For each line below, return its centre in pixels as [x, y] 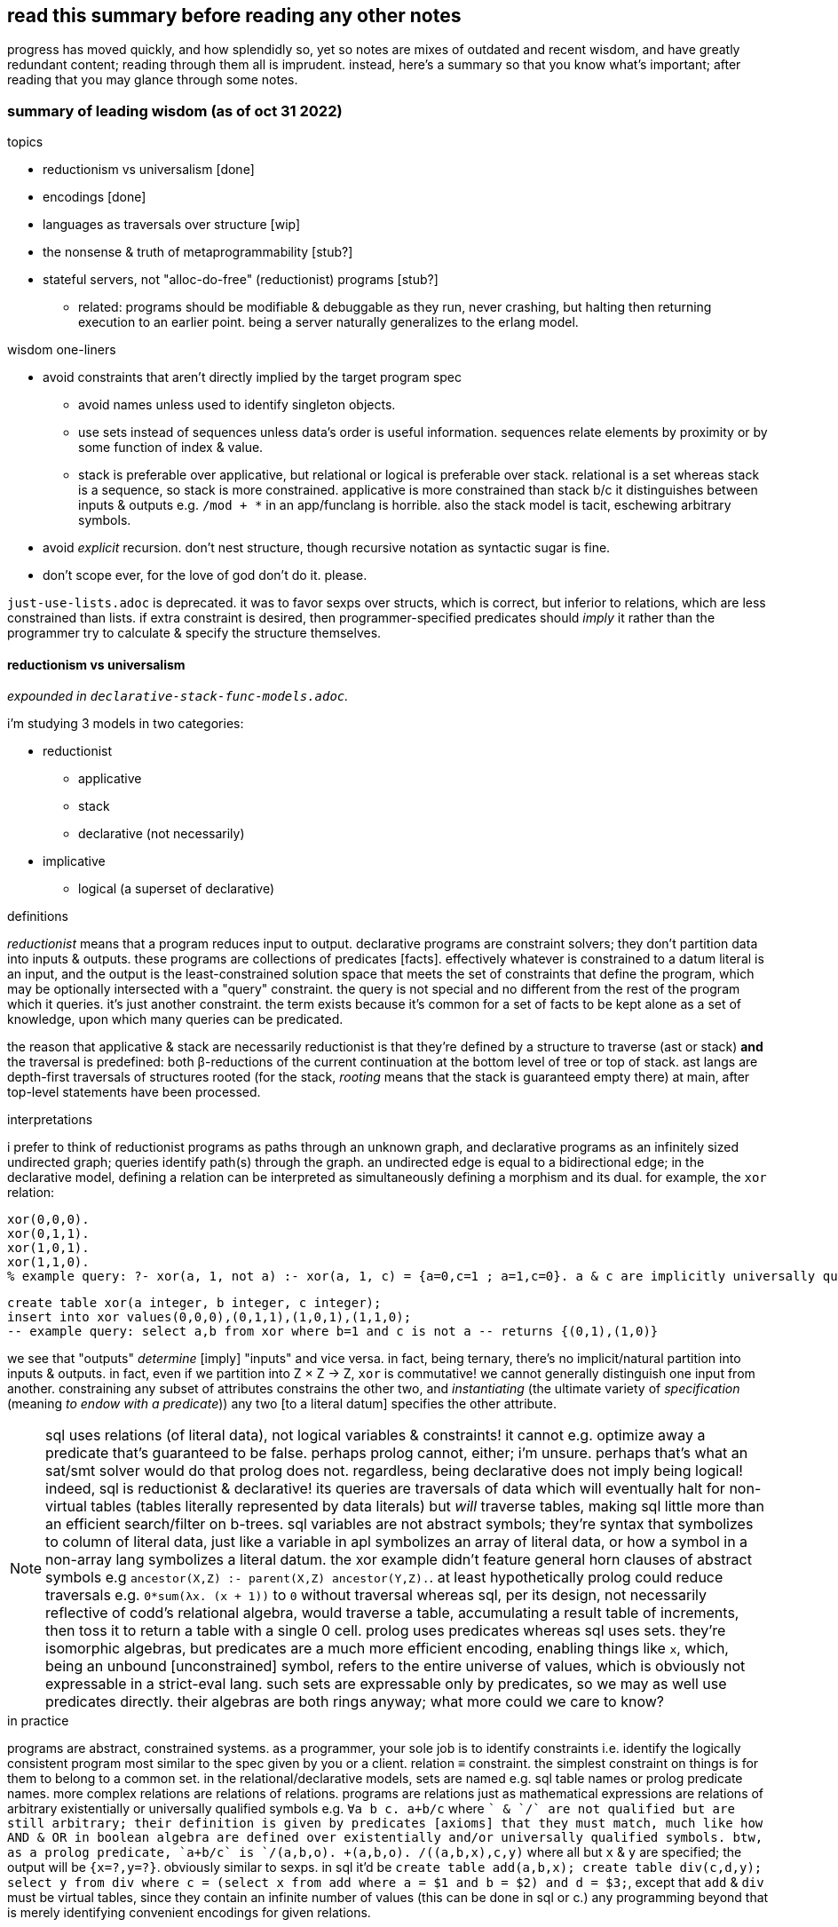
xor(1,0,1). [48, 1248]
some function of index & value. [171, 448]
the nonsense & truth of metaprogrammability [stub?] [198, 252]
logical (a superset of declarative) [177, 889]
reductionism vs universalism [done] [149, 170]
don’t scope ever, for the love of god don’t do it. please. [205, 575]
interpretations [50, 1120]
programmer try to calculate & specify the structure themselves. [194, 633]
